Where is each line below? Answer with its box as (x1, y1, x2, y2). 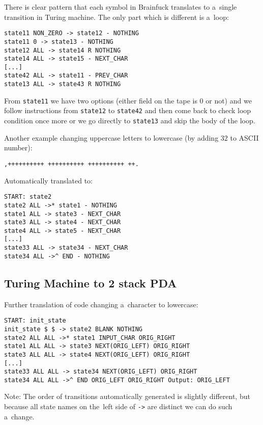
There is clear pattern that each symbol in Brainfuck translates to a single (4, 2, 237, 12)
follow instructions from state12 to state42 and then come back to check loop (4, 105, 251, 116)
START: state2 (4, 193, 52, 201)
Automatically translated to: (4, 175, 93, 185)
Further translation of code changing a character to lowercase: (4, 299, 198, 309)
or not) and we (206, 95, 252, 105)
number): (4, 142, 33, 153)
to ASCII (230, 132, 259, 143)
